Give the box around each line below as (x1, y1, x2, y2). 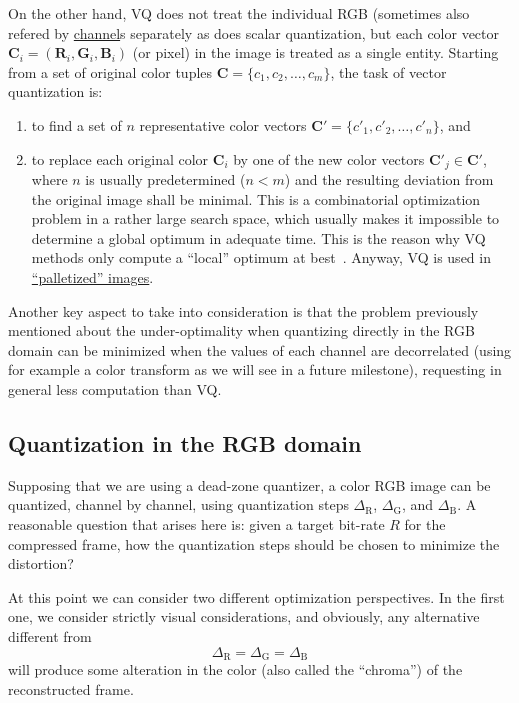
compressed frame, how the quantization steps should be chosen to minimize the (8, 533, 500, 554)
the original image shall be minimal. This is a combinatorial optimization (31, 188, 481, 209)
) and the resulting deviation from (284, 169, 494, 190)
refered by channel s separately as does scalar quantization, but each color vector (8, 22, 500, 43)
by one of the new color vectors (233, 148, 425, 169)
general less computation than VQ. (8, 378, 222, 399)
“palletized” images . (31, 266, 154, 287)
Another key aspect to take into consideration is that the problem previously (8, 300, 479, 321)
